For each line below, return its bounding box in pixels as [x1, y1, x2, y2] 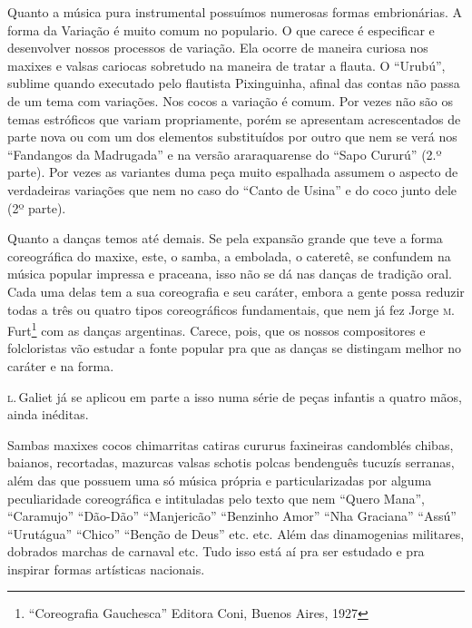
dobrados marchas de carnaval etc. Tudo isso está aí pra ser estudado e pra [7, 542, 425, 561]
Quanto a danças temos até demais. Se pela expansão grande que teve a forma [7, 229, 443, 248]
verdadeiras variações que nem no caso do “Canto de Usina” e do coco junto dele [7, 180, 457, 199]
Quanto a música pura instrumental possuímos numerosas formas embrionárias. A [7, 3, 463, 21]
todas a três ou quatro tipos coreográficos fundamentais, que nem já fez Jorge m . [7, 299, 455, 319]
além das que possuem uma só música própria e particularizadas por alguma [7, 470, 432, 489]
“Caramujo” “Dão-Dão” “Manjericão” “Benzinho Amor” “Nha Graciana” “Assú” [7, 506, 457, 525]
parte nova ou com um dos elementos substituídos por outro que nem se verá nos [7, 127, 457, 146]
